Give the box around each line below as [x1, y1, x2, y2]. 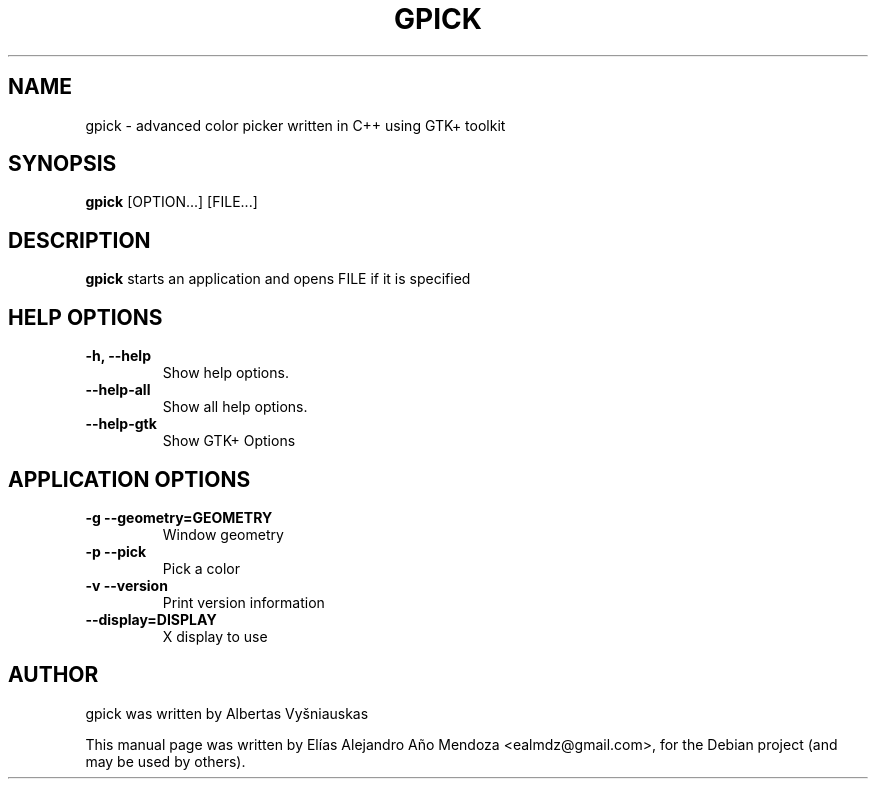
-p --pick [85, 542, 147, 560]
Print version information [162, 593, 325, 611]
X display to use [162, 627, 268, 645]
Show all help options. [162, 398, 308, 416]
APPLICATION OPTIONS [8, 466, 251, 492]
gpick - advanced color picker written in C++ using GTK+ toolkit [85, 116, 506, 134]
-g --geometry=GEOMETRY [85, 508, 273, 526]
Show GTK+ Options [162, 432, 296, 450]
